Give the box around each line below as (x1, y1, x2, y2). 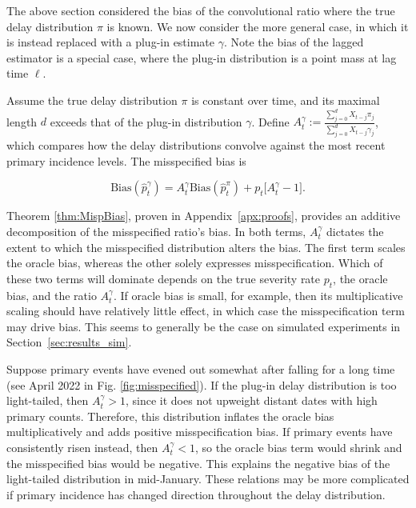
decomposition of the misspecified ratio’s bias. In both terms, (6, 223, 306, 239)
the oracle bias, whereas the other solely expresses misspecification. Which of (6, 254, 383, 271)
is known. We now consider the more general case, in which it (106, 18, 409, 34)
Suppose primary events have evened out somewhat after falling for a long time (6, 360, 395, 377)
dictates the (326, 223, 384, 239)
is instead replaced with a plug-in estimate (6, 34, 215, 50)
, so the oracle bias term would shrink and (195, 438, 402, 455)
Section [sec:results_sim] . (6, 334, 132, 350)
